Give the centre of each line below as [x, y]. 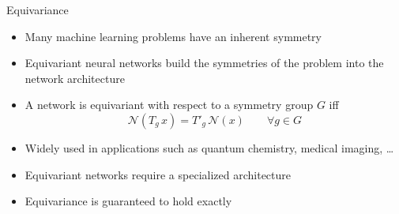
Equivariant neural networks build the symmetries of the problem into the [204, 63]
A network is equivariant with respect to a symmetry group [169, 105]
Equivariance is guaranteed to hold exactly [128, 201]
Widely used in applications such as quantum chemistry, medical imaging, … [209, 147]
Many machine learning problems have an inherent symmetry [173, 36]
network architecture [75, 78]
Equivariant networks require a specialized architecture [158, 174]
